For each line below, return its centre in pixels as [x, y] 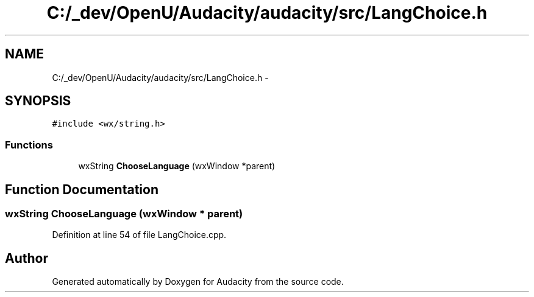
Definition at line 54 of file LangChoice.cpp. [139, 235]
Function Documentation [82, 189]
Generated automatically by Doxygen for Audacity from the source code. [198, 282]
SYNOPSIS [38, 101]
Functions [29, 145]
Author [27, 258]
